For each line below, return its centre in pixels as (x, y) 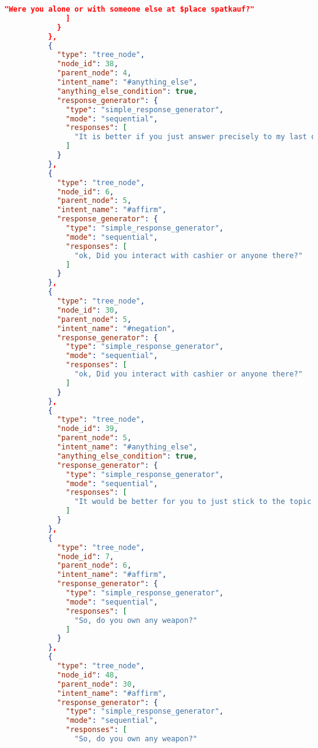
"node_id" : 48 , (88, 675)
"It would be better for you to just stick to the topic (193, 502)
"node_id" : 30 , (88, 310)
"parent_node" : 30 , (96, 684)
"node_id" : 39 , (88, 429)
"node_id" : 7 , (85, 556)
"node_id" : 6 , (85, 192)
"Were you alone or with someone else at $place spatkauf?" (130, 9)
